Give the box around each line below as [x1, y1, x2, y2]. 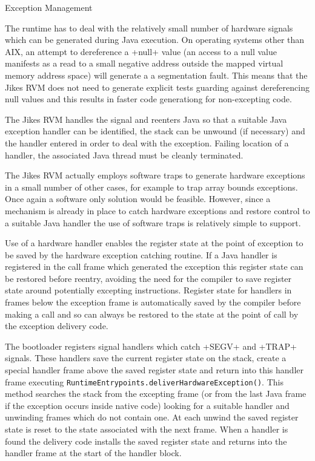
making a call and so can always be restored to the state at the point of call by [5, 307, 299, 320]
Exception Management [5, 1, 93, 13]
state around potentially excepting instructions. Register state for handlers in [5, 284, 292, 296]
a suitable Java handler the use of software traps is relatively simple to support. [5, 216, 301, 229]
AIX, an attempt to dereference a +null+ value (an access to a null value [5, 45, 277, 57]
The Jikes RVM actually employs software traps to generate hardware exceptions [5, 169, 305, 181]
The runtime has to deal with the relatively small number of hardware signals [5, 21, 293, 34]
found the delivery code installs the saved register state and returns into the [5, 434, 287, 447]
